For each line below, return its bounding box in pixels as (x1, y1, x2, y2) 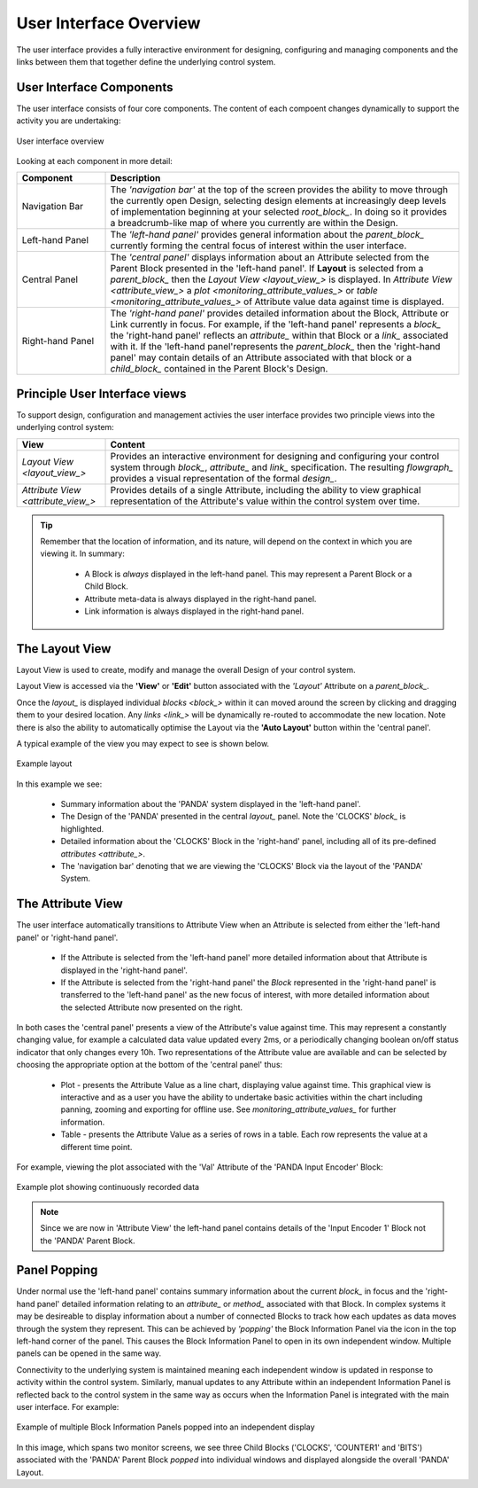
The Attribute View (16, 897, 123, 912)
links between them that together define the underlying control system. (16, 56, 276, 67)
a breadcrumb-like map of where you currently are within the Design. (110, 217, 398, 230)
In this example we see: (16, 779, 103, 789)
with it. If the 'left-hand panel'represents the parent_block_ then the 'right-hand (110, 341, 441, 353)
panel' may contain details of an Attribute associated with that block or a (110, 351, 412, 364)
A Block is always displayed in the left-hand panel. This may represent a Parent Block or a (84, 568, 412, 579)
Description (110, 172, 161, 184)
